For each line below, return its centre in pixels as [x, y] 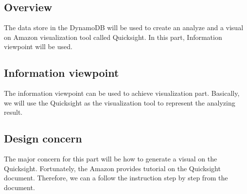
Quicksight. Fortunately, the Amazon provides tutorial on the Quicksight [112, 168]
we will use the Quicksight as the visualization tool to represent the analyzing [120, 102]
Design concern [43, 138]
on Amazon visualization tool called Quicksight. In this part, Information [113, 37]
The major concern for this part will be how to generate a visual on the [111, 159]
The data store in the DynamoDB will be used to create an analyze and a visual [124, 27]
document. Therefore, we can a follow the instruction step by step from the [116, 178]
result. [13, 112]
